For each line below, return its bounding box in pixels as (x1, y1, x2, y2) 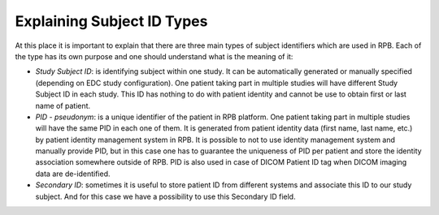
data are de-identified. (35, 169, 111, 178)
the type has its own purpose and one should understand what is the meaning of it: (15, 51, 293, 61)
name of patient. (35, 101, 91, 110)
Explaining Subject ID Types (15, 12, 208, 30)
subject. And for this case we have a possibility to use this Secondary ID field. (35, 191, 296, 201)
